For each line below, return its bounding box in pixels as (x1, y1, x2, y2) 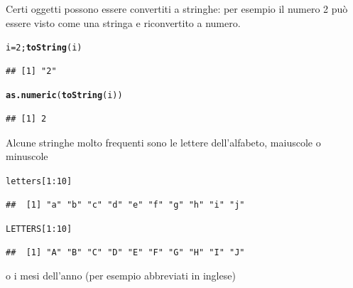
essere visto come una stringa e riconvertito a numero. (6, 15, 241, 30)
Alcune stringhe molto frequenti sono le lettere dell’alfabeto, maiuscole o (6, 134, 321, 149)
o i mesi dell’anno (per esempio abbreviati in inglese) (6, 268, 236, 283)
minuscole (6, 149, 48, 164)
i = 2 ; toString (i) (6, 43, 82, 53)
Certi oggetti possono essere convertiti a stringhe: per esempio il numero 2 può (6, 1, 348, 16)
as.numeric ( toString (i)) (6, 90, 123, 101)
